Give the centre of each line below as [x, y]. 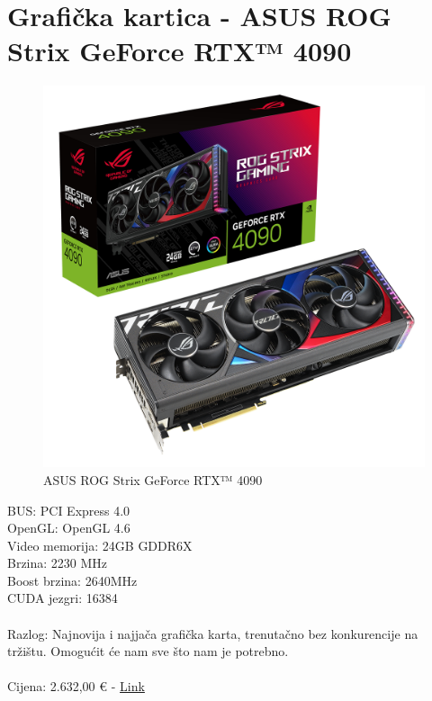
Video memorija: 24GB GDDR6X [100, 545]
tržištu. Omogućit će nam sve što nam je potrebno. [148, 651]
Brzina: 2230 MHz [58, 563]
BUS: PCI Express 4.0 [69, 510]
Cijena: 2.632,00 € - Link [76, 686]
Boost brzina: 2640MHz [72, 580]
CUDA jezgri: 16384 [63, 598]
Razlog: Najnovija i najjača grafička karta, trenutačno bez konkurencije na [213, 633]
